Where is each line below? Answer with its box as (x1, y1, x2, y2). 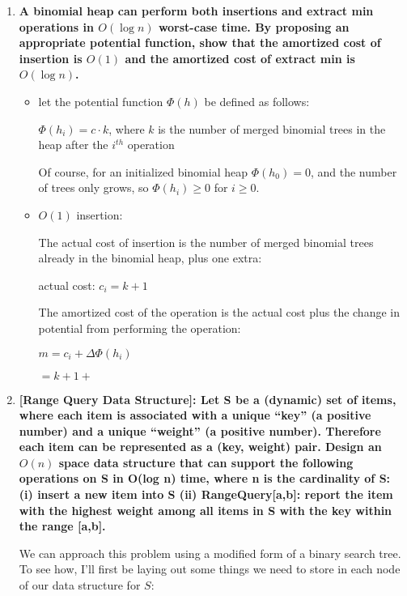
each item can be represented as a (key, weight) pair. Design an (19, 438, 382, 455)
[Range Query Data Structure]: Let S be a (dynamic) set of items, (19, 390, 396, 407)
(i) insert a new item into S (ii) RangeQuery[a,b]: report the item (19, 486, 393, 503)
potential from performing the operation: (38, 319, 241, 336)
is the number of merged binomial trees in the (158, 120, 386, 137)
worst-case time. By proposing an (158, 18, 350, 35)
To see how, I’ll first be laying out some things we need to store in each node (19, 560, 401, 577)
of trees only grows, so (38, 179, 149, 196)
